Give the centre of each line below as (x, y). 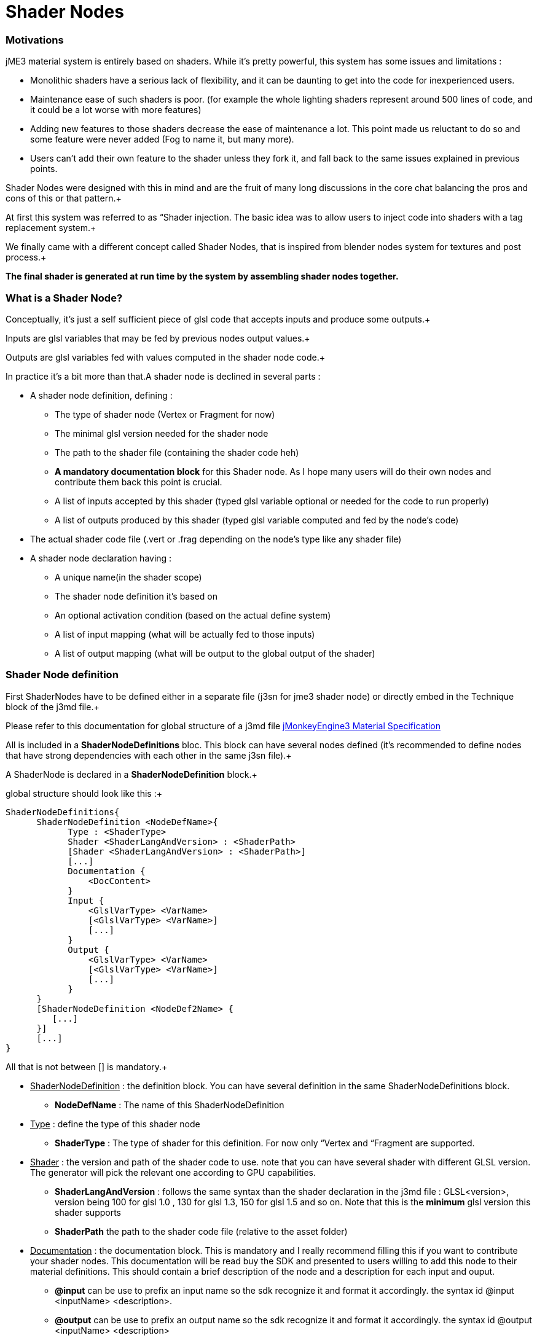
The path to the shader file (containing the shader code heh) (177, 452)
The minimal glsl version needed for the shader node (162, 433)
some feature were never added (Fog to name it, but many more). (162, 139)
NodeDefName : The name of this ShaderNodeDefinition (170, 1105)
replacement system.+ (51, 228)
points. (44, 169)
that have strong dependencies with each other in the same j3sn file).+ (149, 755)
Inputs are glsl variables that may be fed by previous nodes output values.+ (158, 338)
